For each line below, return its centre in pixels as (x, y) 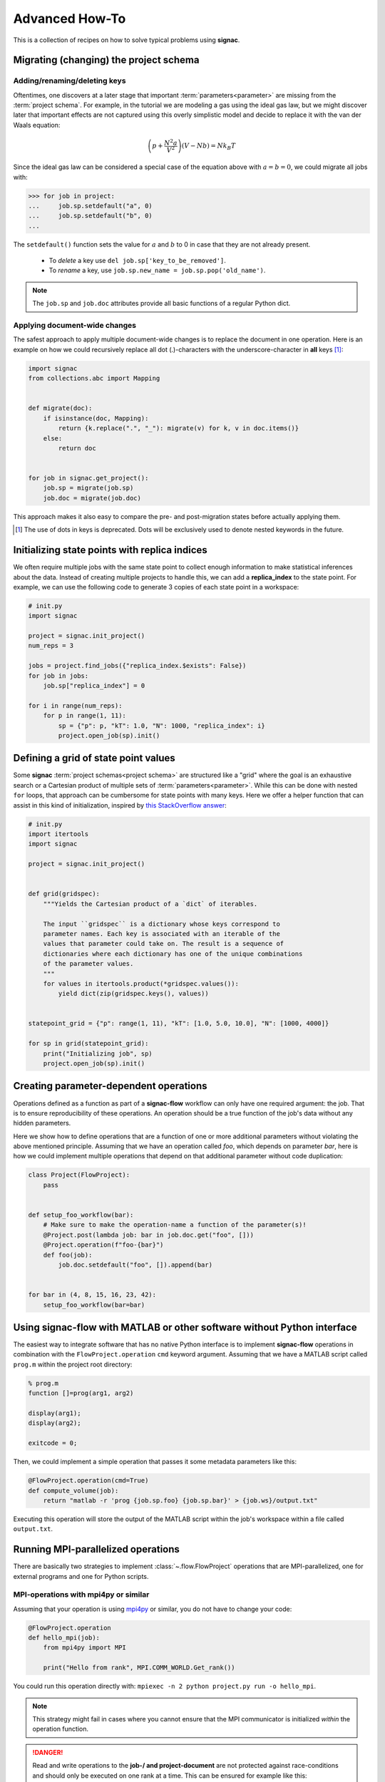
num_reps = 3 (51, 646)
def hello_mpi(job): (64, 1638)
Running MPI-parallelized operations (96, 1549)
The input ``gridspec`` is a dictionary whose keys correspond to (162, 924)
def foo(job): (68, 1255)
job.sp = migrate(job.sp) (88, 488)
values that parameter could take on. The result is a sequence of (164, 944)
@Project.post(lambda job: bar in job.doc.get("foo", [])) (149, 1235)
